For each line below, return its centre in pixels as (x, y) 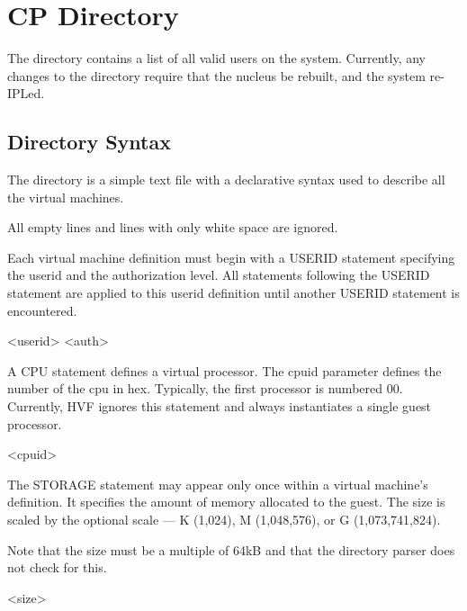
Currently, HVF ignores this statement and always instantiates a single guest (220, 406)
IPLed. (26, 93)
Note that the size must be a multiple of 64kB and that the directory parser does (231, 549)
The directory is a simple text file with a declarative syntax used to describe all (226, 180)
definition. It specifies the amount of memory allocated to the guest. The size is (226, 502)
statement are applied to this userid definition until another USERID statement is (233, 293)
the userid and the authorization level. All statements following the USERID (219, 275)
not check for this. (57, 567)
